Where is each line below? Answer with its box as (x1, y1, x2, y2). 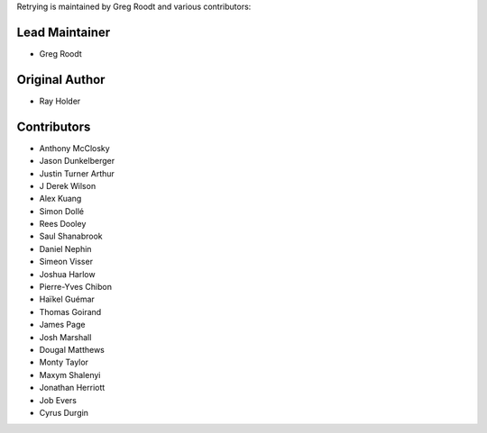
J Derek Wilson (39, 180, 96, 191)
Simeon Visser (39, 257, 94, 267)
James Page (39, 320, 86, 330)
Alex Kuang (39, 194, 82, 204)
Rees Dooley (39, 219, 87, 230)
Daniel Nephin (39, 243, 92, 254)
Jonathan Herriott (39, 383, 106, 393)
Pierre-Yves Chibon (39, 282, 113, 293)
